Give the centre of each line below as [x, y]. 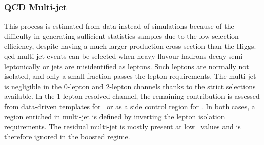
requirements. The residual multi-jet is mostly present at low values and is [123, 126]
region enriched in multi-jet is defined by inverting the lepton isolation [115, 116]
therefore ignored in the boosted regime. [67, 136]
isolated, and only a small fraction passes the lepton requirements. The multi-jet [130, 76]
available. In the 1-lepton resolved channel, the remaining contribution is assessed [132, 96]
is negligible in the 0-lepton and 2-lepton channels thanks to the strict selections [130, 86]
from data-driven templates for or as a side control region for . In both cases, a [130, 106]
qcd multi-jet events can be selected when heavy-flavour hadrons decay [115, 56]
